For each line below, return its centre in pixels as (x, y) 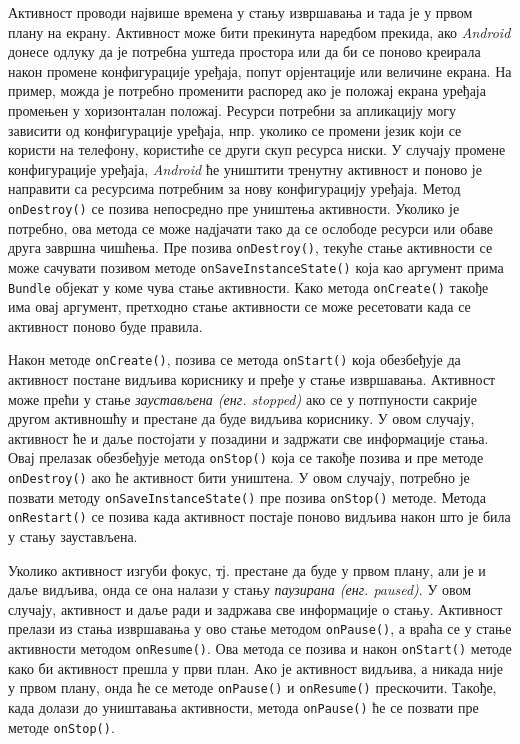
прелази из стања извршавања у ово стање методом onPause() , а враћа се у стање (260, 628)
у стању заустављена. (73, 536)
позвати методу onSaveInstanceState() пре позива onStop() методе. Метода (247, 496)
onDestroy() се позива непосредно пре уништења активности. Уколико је (234, 207)
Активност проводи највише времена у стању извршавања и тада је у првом (240, 12)
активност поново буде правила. (105, 325)
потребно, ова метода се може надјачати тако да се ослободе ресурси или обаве (251, 227)
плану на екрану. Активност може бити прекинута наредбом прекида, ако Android (259, 31)
